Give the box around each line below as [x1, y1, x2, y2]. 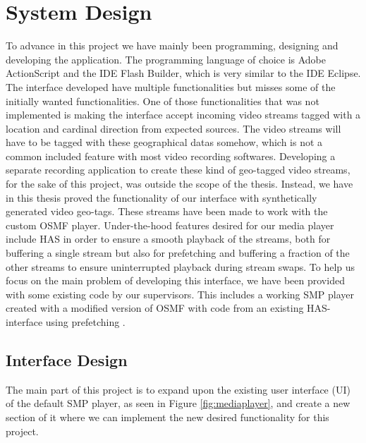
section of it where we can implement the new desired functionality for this [6, 409, 329, 424]
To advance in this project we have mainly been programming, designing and [6, 38, 338, 53]
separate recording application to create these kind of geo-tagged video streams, [6, 162, 350, 177]
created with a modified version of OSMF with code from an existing [6, 301, 304, 315]
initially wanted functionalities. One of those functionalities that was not [6, 93, 319, 108]
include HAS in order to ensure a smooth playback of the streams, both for [6, 231, 331, 246]
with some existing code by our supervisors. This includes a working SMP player [6, 286, 355, 301]
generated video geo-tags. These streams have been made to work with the [6, 204, 328, 219]
